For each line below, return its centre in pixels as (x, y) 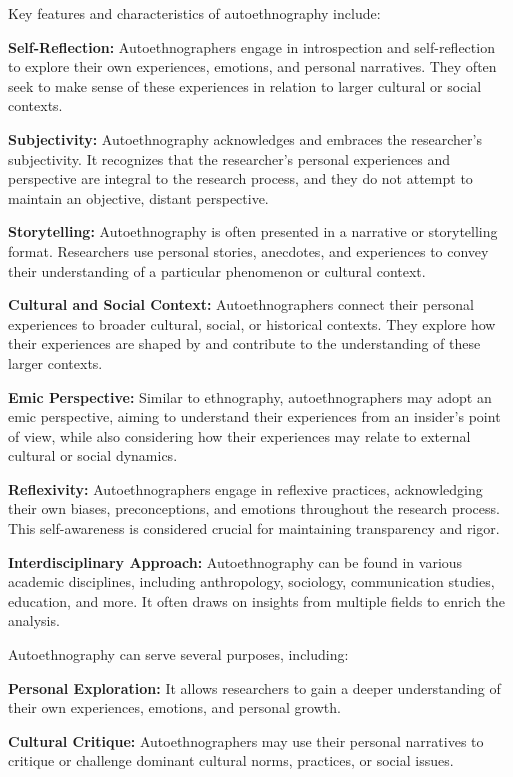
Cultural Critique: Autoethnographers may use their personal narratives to (246, 740)
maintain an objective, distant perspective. (138, 197)
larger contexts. (55, 362)
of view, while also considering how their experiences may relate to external (239, 435)
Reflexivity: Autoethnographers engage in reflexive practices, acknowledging (245, 488)
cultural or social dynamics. (93, 455)
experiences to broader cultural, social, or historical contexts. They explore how (252, 323)
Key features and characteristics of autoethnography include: (194, 13)
